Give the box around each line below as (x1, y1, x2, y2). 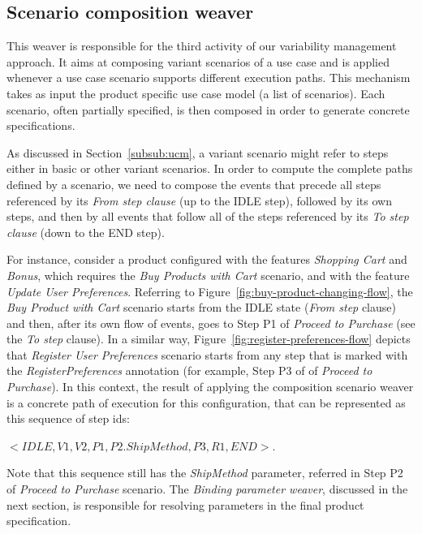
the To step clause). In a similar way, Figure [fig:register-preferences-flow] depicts (6, 330, 411, 347)
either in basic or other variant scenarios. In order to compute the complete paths (6, 160, 413, 177)
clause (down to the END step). (6, 223, 165, 240)
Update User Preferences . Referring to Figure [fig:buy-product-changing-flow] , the (6, 282, 413, 299)
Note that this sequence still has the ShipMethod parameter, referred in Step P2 (6, 464, 403, 481)
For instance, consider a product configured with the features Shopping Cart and (6, 251, 407, 268)
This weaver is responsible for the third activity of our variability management (6, 37, 397, 54)
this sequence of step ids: (6, 410, 130, 427)
